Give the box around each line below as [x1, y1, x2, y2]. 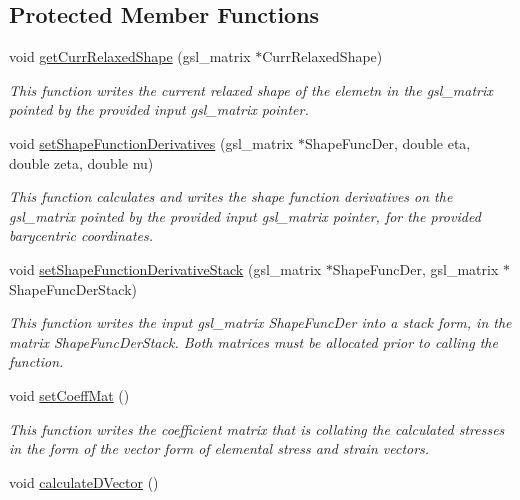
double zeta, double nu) [9, 152, 154, 173]
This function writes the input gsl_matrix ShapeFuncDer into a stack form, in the [9, 312, 512, 333]
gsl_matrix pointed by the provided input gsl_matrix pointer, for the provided [9, 205, 481, 226]
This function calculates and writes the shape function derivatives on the [9, 186, 453, 207]
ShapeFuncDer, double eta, [304, 132, 471, 153]
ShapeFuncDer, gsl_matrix [332, 258, 499, 279]
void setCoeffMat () [9, 384, 130, 405]
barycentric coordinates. [9, 225, 154, 246]
